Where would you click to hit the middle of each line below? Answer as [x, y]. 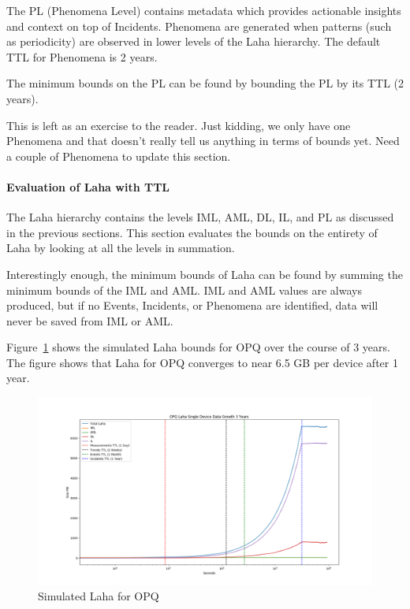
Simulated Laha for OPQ [99, 596]
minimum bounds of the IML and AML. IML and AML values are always [184, 290]
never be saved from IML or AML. [90, 320]
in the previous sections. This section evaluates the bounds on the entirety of [192, 232]
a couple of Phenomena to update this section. [119, 156]
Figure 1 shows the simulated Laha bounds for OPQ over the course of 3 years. [198, 347]
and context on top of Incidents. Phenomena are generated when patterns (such [199, 26]
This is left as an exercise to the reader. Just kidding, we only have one [179, 125]
